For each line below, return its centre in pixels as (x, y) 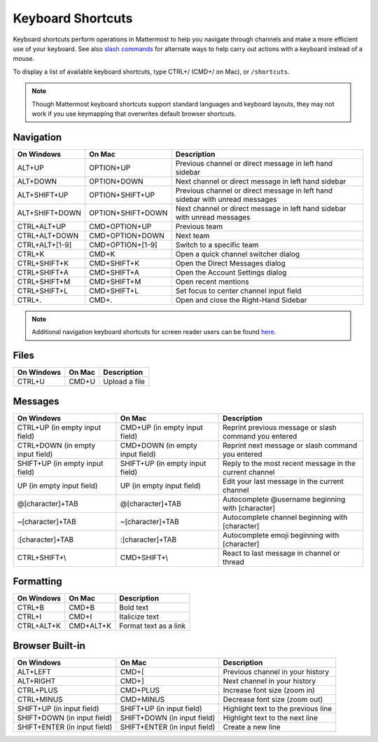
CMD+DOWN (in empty (159, 445)
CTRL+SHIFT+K (43, 263)
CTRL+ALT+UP (42, 226)
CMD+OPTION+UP (120, 226)
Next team (192, 235)
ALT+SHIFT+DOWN (49, 212)
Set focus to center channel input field (238, 291)
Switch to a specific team (217, 245)
